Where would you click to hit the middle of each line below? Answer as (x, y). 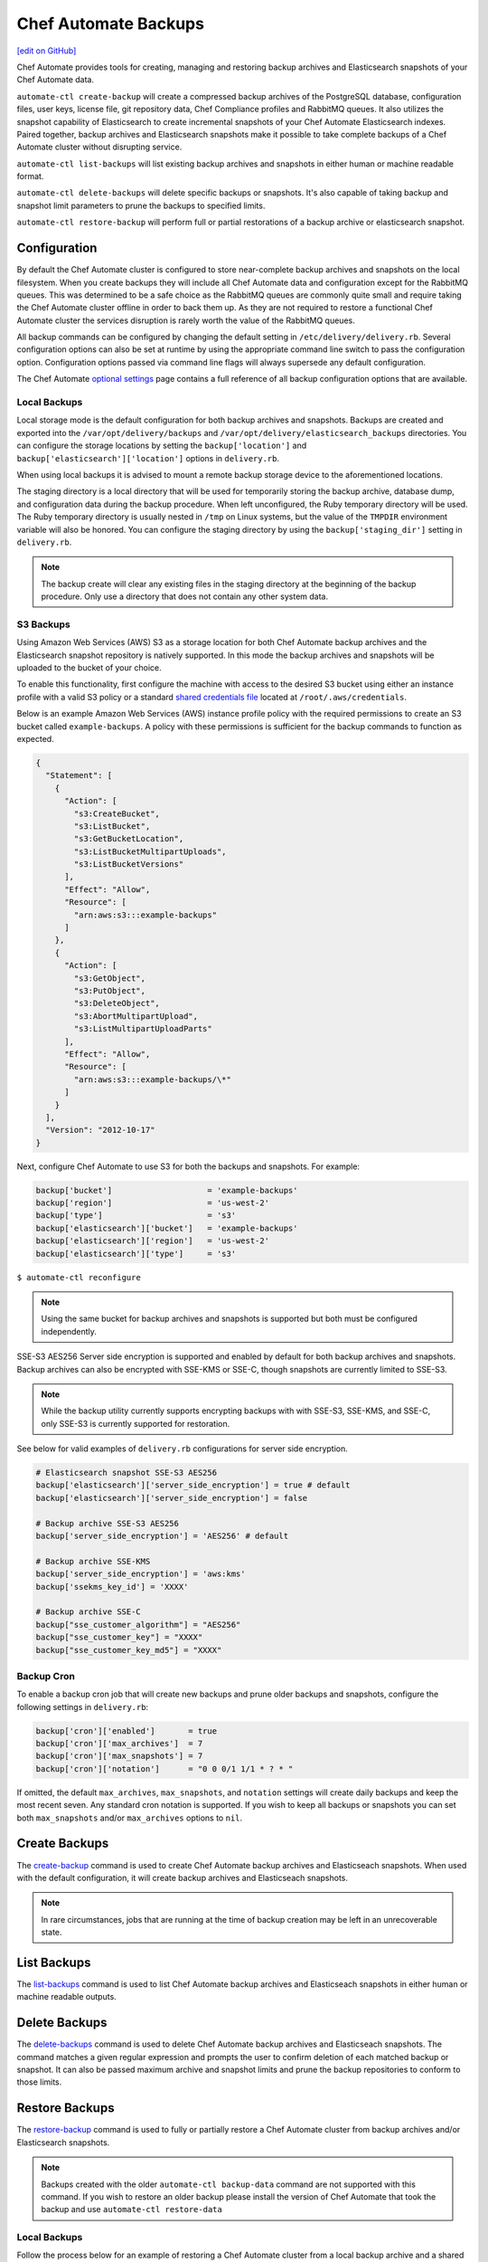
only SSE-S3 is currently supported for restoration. (136, 1423)
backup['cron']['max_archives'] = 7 (119, 1744)
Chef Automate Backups (111, 24)
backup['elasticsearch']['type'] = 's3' (136, 1254)
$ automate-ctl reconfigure (79, 1277)
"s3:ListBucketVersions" (129, 865)
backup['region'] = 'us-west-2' (153, 1203)
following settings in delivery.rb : (83, 1706)
